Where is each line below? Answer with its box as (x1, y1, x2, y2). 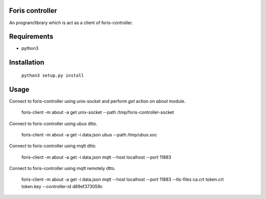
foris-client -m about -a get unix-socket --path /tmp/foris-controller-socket (21, 109, 174, 115)
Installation (9, 58, 44, 66)
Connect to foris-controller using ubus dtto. (9, 121, 98, 127)
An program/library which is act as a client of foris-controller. (9, 20, 133, 26)
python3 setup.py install (21, 72, 84, 78)
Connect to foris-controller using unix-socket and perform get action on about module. (9, 98, 186, 104)
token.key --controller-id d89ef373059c (21, 183, 103, 189)
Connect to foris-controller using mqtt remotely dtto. (9, 166, 116, 171)
